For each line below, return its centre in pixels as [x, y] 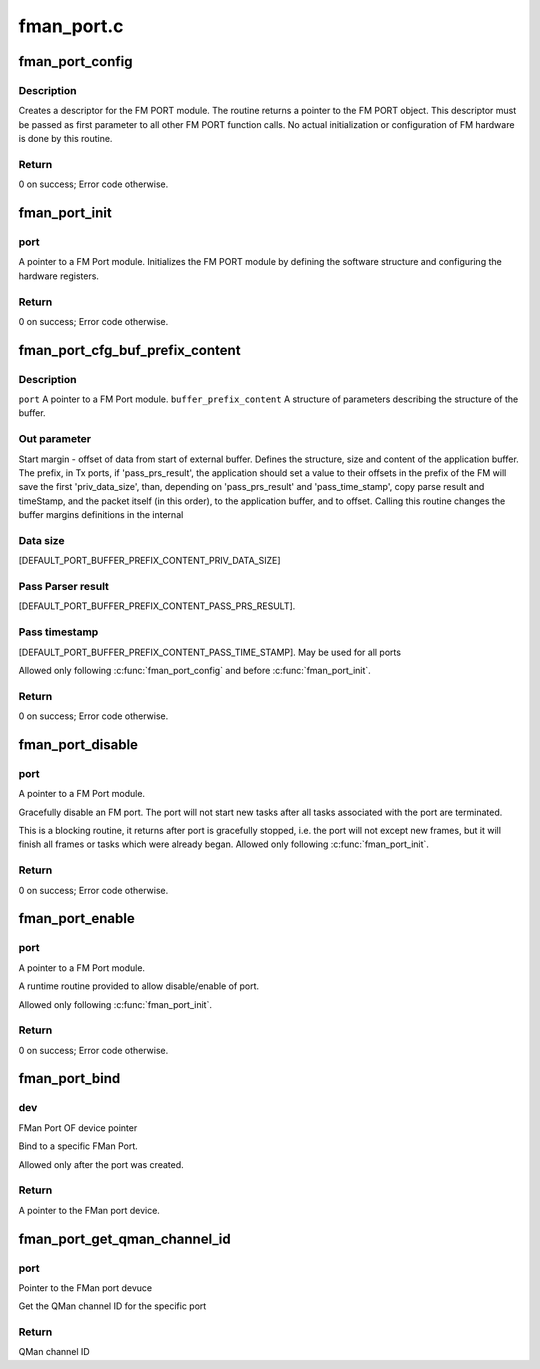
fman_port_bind [69, 1078]
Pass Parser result [64, 587]
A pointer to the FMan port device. [89, 1210]
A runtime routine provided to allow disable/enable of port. [139, 986]
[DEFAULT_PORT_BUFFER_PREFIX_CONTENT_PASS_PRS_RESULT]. [157, 606]
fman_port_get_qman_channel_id [124, 1238]
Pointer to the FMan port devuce [85, 1287]
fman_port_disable [78, 744]
